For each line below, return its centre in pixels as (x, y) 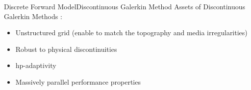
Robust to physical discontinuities (66, 49)
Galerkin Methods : (33, 16)
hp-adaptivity (36, 65)
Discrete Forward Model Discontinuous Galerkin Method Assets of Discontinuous (125, 6)
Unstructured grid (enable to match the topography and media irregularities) (131, 33)
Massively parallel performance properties (78, 81)
